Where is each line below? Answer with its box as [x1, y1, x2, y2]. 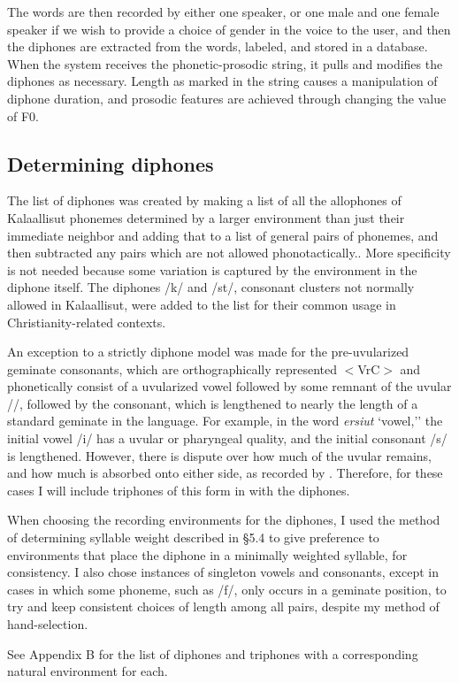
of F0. [7, 106, 39, 125]
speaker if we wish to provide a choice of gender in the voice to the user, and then [7, 19, 451, 38]
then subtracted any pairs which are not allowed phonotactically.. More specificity [7, 243, 451, 262]
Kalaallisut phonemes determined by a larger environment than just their [7, 208, 405, 226]
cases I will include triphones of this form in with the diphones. [7, 480, 350, 499]
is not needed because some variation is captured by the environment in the [7, 260, 417, 279]
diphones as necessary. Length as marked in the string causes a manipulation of [7, 72, 438, 90]
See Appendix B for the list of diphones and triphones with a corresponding [7, 644, 418, 663]
